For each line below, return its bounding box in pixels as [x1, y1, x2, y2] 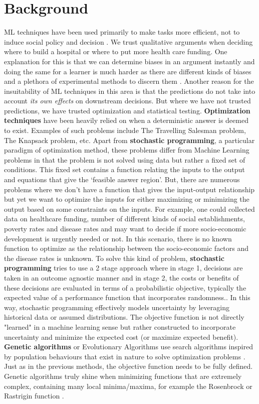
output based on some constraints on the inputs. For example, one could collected [4, 203, 255, 214]
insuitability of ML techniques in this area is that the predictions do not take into [4, 85, 255, 96]
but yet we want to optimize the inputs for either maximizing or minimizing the [4, 194, 249, 204]
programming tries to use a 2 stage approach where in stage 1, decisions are [4, 262, 243, 273]
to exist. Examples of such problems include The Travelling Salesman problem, [4, 125, 246, 136]
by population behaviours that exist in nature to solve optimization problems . [4, 351, 245, 361]
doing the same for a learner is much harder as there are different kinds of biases [4, 66, 251, 76]
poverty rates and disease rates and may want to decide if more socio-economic [4, 223, 246, 233]
